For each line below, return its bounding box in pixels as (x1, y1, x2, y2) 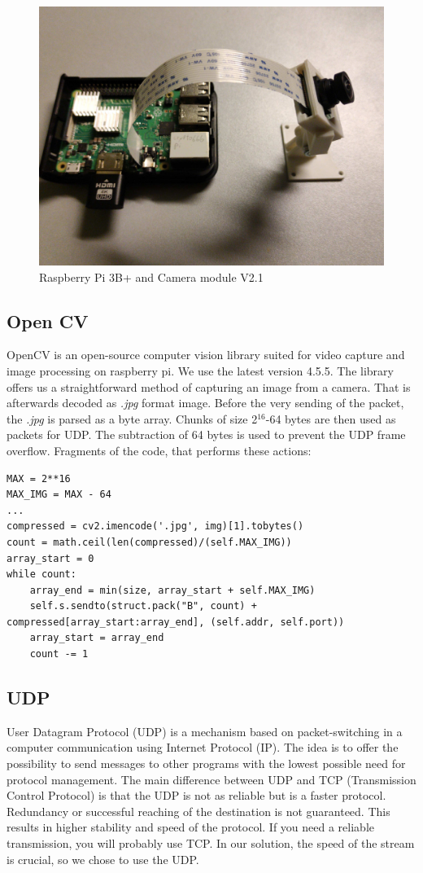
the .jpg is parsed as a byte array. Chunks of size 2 (7, 410, 258, 427)
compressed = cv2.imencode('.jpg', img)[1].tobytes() (7, 520, 304, 533)
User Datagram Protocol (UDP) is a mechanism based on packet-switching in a (7, 722, 403, 739)
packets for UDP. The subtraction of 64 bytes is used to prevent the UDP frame (7, 426, 406, 443)
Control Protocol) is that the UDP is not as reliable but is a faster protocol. (7, 787, 386, 804)
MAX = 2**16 (7, 472, 71, 485)
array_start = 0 (7, 552, 94, 564)
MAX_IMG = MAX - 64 (7, 489, 111, 501)
